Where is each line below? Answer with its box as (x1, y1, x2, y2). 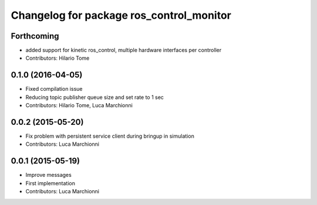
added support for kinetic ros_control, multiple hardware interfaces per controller (25, 47, 222, 54)
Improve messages (25, 172, 72, 179)
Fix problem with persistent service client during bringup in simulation (25, 132, 195, 140)
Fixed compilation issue (25, 86, 83, 93)
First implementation (25, 179, 76, 187)
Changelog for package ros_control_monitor (11, 9, 231, 22)
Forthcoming (11, 31, 59, 41)
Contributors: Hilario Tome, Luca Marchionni (25, 102, 133, 109)
